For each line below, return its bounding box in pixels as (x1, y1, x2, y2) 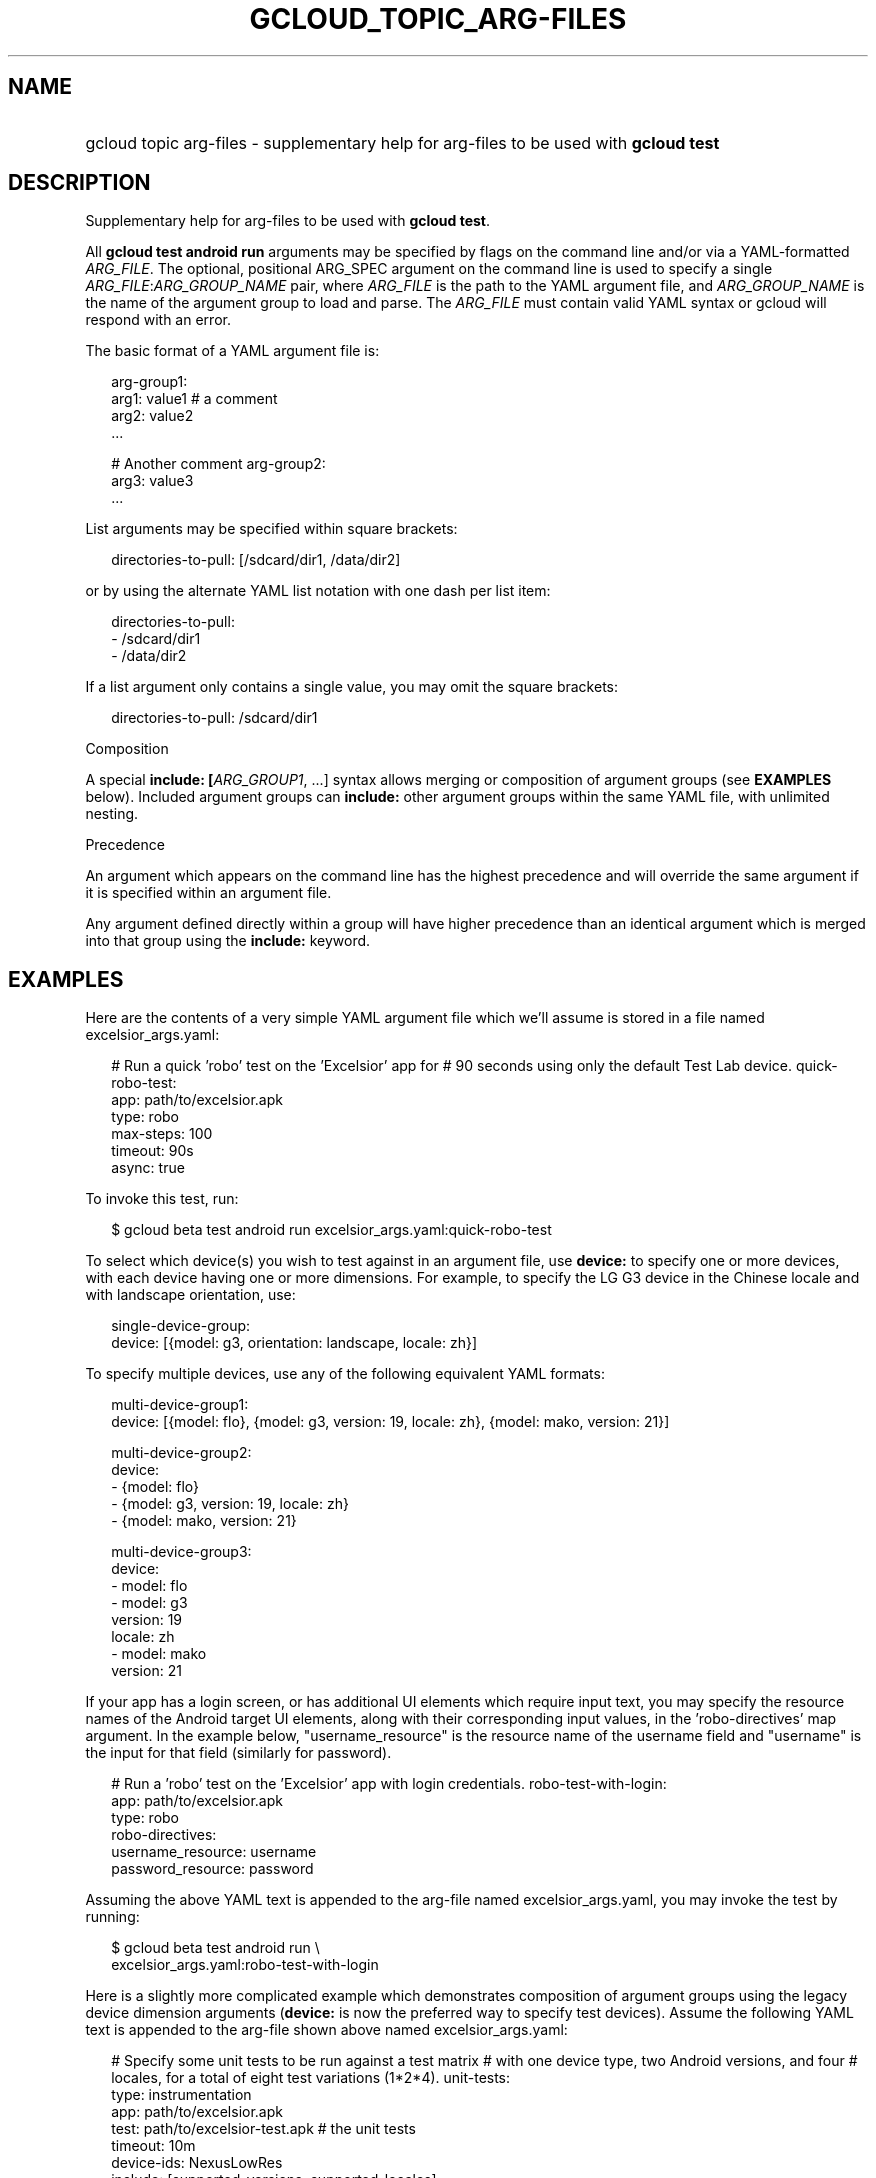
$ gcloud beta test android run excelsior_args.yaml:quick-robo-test (111, 1221, 552, 1239)
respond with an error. (85, 311, 231, 329)
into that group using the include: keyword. (85, 932, 371, 950)
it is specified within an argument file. (85, 884, 332, 902)
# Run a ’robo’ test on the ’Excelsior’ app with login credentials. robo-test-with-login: (111, 1775, 667, 1793)
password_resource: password (111, 1860, 314, 1878)
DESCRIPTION (8, 170, 151, 196)
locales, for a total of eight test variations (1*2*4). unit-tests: (111, 2069, 511, 2087)
